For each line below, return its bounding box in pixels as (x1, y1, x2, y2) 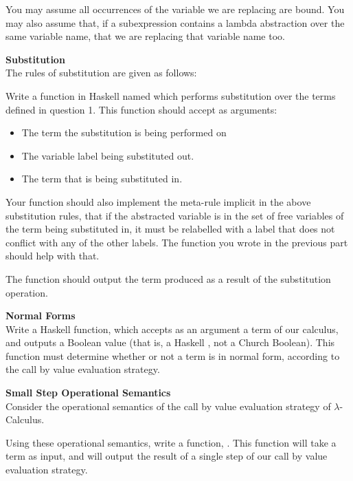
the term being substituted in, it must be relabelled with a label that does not (5, 222, 335, 236)
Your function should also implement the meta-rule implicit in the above (5, 194, 311, 209)
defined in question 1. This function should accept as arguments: (5, 102, 277, 116)
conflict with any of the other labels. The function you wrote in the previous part (5, 235, 348, 249)
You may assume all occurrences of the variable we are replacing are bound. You (5, 2, 345, 16)
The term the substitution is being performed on (21, 125, 227, 140)
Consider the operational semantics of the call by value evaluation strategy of (5, 398, 331, 413)
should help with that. (5, 248, 100, 263)
